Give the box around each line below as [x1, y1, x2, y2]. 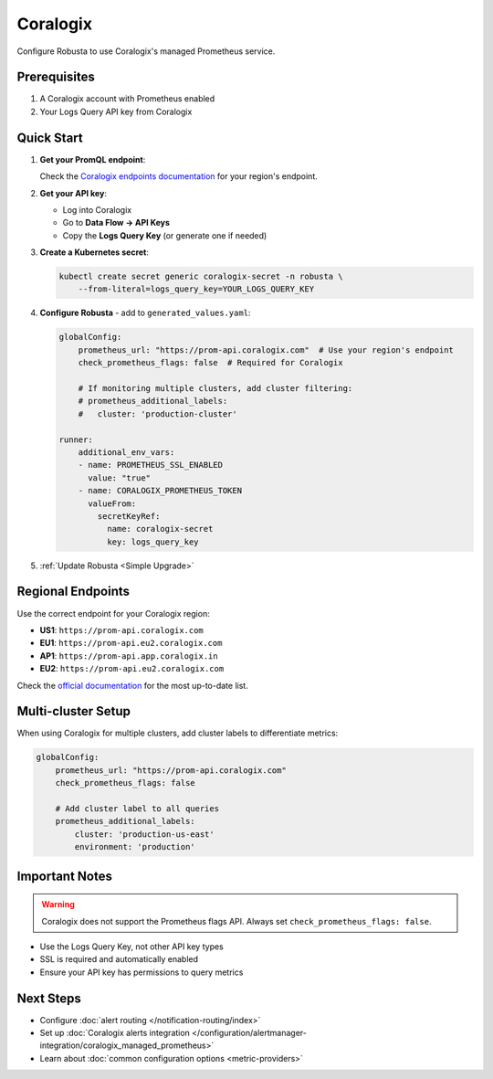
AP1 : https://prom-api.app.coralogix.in [39, 650, 218, 661]
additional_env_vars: [78, 447, 175, 457]
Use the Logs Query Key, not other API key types [39, 941, 224, 952]
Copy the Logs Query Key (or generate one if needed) [62, 229, 267, 241]
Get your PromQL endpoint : [39, 153, 146, 164]
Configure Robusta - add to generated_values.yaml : [39, 307, 251, 319]
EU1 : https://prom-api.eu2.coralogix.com [39, 638, 223, 649]
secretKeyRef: [97, 511, 161, 521]
